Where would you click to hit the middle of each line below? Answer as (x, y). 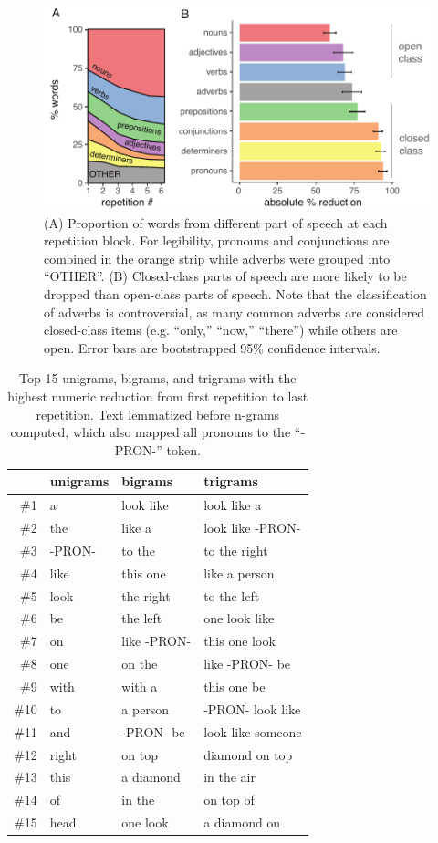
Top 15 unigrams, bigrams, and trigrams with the (158, 378)
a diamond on (242, 822)
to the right (236, 550)
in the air (229, 777)
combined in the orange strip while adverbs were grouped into (217, 258)
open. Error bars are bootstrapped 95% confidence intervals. (212, 347)
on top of (229, 800)
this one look (240, 641)
